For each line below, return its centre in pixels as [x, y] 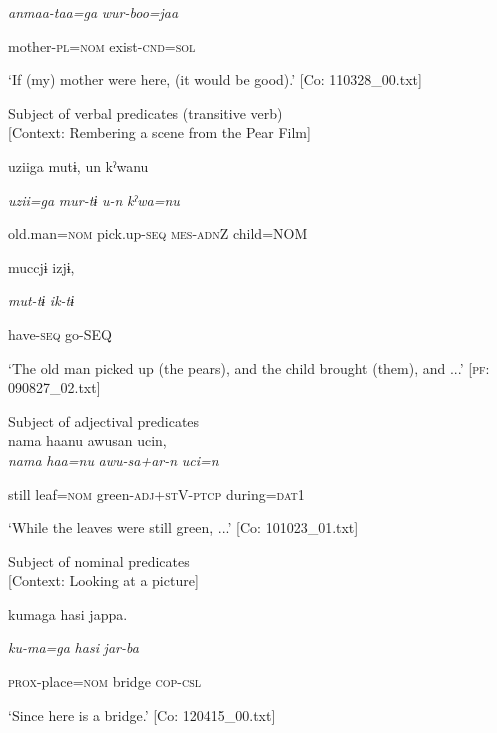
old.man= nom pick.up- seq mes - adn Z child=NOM [158, 233]
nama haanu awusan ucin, [87, 440]
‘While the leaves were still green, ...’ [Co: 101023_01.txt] [183, 527]
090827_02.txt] [54, 387]
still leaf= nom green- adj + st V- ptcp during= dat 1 [156, 493]
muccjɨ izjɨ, [41, 266]
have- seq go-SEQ [60, 333]
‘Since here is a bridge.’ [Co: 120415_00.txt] [142, 714]
